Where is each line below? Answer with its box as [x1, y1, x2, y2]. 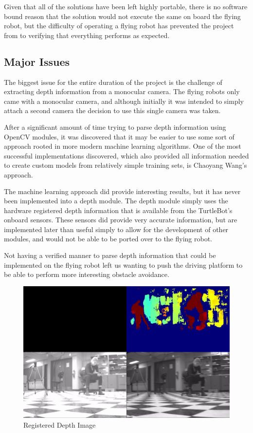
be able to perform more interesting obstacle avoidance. [4, 269, 169, 279]
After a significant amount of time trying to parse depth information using [4, 121, 226, 132]
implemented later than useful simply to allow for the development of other [4, 224, 229, 234]
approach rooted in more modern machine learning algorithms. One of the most [4, 141, 241, 151]
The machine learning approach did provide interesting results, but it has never [4, 186, 241, 196]
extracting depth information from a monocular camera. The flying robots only [4, 86, 240, 97]
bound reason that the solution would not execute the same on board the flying [4, 11, 241, 21]
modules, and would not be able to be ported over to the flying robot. [4, 234, 213, 244]
